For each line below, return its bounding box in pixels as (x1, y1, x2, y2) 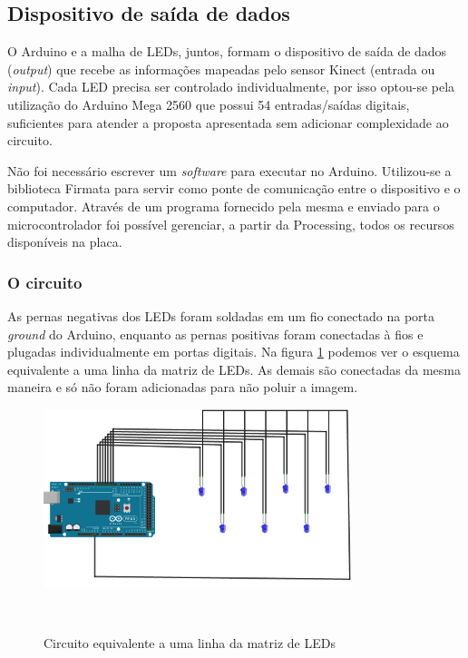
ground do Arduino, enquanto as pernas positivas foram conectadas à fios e (7, 324, 424, 343)
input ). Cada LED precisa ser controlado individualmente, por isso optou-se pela (7, 77, 455, 96)
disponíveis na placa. (7, 232, 122, 251)
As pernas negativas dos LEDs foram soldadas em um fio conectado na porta (7, 306, 434, 325)
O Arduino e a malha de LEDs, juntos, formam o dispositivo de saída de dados (7, 42, 447, 61)
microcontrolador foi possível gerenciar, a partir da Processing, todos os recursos (7, 214, 454, 233)
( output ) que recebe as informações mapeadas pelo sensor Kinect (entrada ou (7, 59, 435, 78)
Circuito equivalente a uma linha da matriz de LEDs (44, 633, 336, 652)
